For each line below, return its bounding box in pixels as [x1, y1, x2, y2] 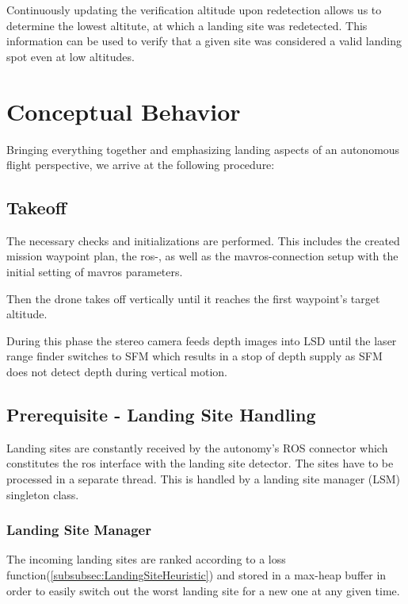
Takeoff [6, 195, 67, 220]
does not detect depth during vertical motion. [6, 364, 228, 380]
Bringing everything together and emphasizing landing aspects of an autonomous [6, 140, 400, 157]
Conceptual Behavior [6, 94, 241, 127]
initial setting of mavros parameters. [6, 264, 183, 280]
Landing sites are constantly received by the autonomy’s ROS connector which [6, 439, 388, 456]
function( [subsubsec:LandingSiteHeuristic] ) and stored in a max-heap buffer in [6, 567, 387, 583]
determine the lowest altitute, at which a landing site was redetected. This [6, 17, 368, 33]
